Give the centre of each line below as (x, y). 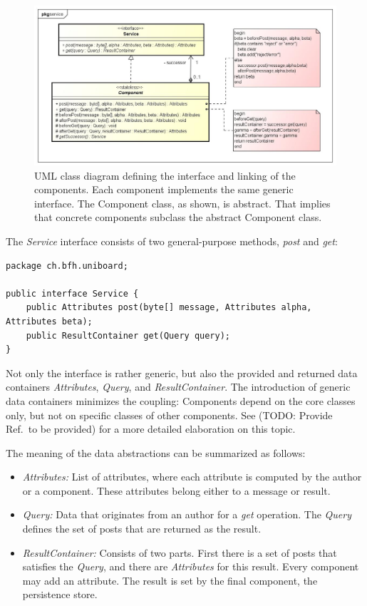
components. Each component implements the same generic (164, 189)
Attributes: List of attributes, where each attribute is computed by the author (192, 477)
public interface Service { (72, 293)
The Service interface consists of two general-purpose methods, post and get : (172, 241)
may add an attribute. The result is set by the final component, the (170, 580)
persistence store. (60, 594)
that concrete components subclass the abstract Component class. (178, 217)
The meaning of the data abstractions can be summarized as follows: (156, 452)
